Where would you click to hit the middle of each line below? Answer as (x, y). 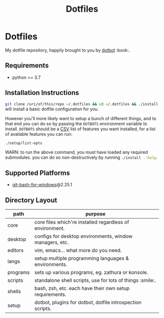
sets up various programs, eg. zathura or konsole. (91, 272)
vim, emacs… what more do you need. (78, 250)
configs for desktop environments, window (83, 236)
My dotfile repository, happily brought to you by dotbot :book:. (68, 50)
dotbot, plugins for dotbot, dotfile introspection (88, 302)
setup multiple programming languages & (82, 258)
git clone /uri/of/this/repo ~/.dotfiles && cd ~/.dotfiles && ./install (82, 104)
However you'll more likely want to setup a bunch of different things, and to (81, 118)
